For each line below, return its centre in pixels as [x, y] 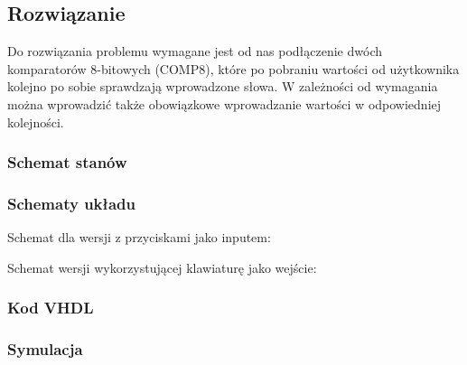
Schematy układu [71, 203]
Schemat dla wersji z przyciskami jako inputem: [139, 237]
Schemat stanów [67, 162]
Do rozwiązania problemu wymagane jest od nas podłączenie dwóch [195, 51]
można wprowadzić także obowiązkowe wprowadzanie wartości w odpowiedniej [224, 103]
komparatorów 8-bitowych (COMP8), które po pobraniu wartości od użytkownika [233, 68]
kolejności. [36, 122]
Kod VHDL [51, 308]
